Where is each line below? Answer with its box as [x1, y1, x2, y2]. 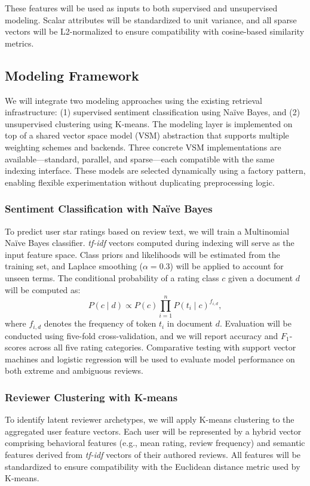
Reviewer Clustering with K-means [5, 389, 178, 404]
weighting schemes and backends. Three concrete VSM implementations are [5, 140, 281, 153]
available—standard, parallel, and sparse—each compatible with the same [5, 152, 275, 165]
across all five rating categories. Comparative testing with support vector [29, 341, 296, 353]
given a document [228, 271, 293, 284]
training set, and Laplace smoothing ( [5, 260, 143, 272]
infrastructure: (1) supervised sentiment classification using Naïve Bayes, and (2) [5, 106, 300, 118]
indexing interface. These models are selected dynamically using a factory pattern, [5, 164, 306, 177]
